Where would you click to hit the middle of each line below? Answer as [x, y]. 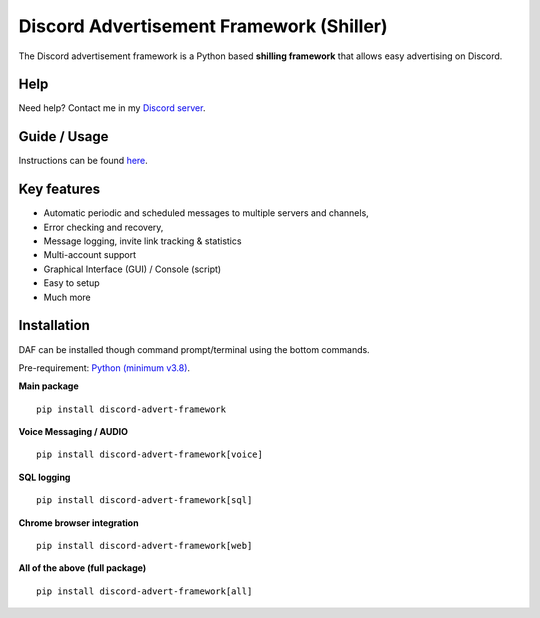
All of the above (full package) [82, 568]
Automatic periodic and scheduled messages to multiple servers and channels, [206, 213]
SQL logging [44, 477]
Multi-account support [90, 255]
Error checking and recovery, [103, 227]
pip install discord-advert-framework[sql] [144, 500]
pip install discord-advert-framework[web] [144, 546]
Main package [48, 386]
